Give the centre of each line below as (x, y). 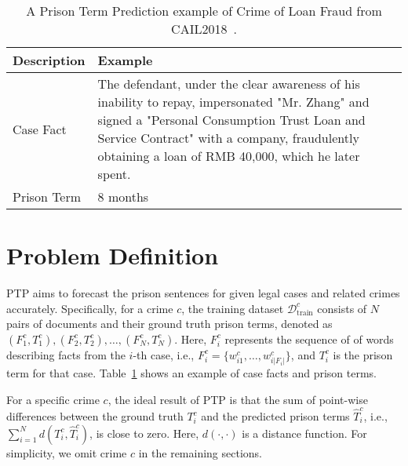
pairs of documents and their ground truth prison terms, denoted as (169, 324)
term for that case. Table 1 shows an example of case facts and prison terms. (191, 373)
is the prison (363, 354)
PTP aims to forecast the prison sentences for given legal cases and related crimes (203, 293)
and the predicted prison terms (275, 416)
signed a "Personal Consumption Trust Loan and (231, 120)
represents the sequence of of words (309, 339)
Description (49, 60)
